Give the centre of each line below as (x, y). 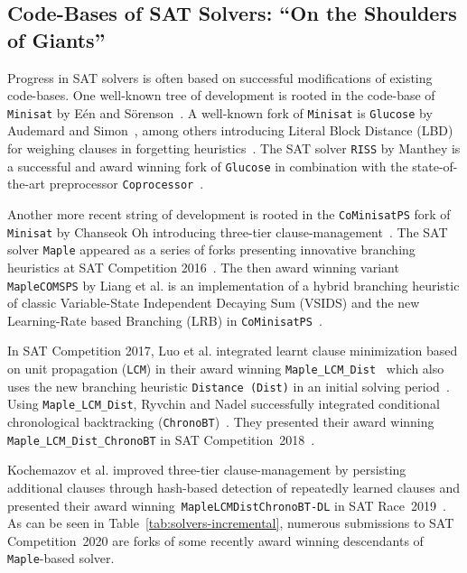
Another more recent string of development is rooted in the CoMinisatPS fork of (229, 214)
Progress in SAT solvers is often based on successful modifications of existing (220, 77)
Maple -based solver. (61, 558)
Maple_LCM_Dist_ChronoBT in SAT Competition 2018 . (161, 439)
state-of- (435, 166)
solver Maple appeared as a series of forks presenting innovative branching (211, 250)
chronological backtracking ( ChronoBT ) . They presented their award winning (221, 422)
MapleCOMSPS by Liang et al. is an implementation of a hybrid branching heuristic (233, 285)
